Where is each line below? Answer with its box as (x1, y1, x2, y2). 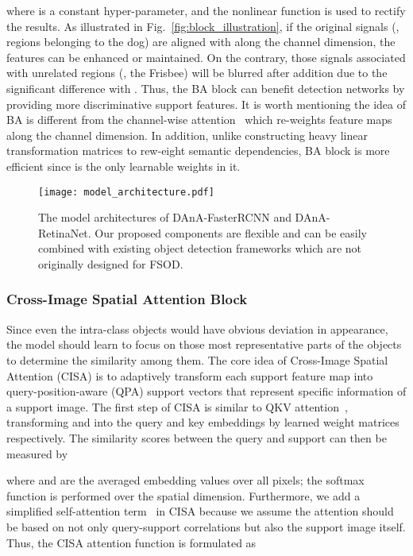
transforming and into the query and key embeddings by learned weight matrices (6, 414, 399, 431)
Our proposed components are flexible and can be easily (95, 224, 367, 241)
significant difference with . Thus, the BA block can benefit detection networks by (6, 79, 405, 96)
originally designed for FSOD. (38, 255, 183, 272)
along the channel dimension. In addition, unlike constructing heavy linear (6, 126, 368, 143)
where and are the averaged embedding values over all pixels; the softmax (6, 472, 365, 488)
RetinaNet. (38, 224, 91, 241)
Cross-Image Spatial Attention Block (6, 289, 248, 309)
